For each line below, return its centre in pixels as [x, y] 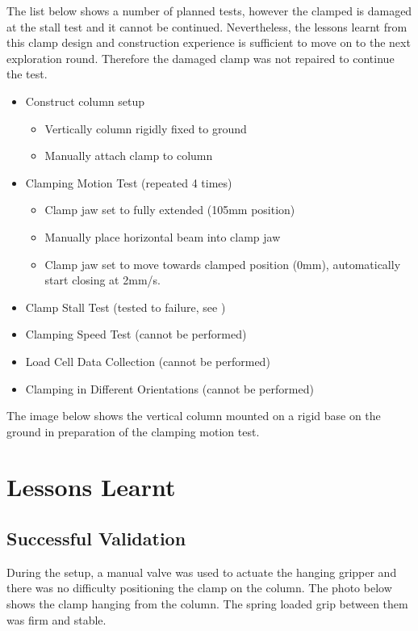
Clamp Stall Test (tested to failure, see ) [125, 307]
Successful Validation [96, 538]
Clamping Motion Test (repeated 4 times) [129, 182]
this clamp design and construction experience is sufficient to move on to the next [209, 42]
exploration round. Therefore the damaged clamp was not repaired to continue [201, 58]
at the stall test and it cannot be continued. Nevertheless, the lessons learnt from [207, 26]
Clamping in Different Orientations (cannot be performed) [169, 388]
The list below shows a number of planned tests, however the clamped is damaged [209, 11]
